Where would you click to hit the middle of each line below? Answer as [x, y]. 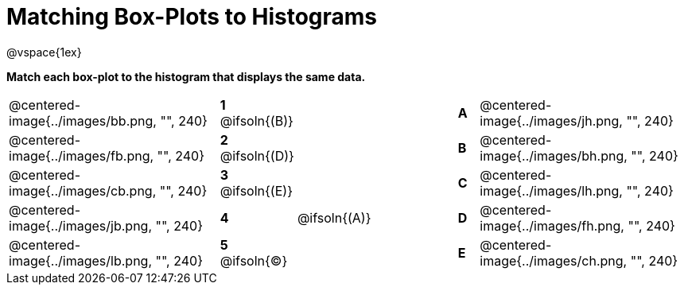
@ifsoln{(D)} [257, 155]
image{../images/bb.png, [83, 120]
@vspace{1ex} [44, 52]
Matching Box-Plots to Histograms [192, 17]
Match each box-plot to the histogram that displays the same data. [186, 76]
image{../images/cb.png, [83, 190]
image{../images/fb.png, [82, 155]
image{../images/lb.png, [80, 260]
